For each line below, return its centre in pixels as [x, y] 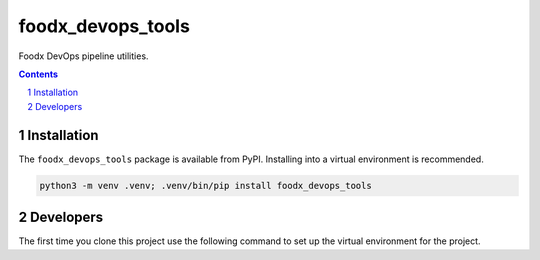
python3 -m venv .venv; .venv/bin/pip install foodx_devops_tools [205, 185]
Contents [38, 74]
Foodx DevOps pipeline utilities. [83, 56]
